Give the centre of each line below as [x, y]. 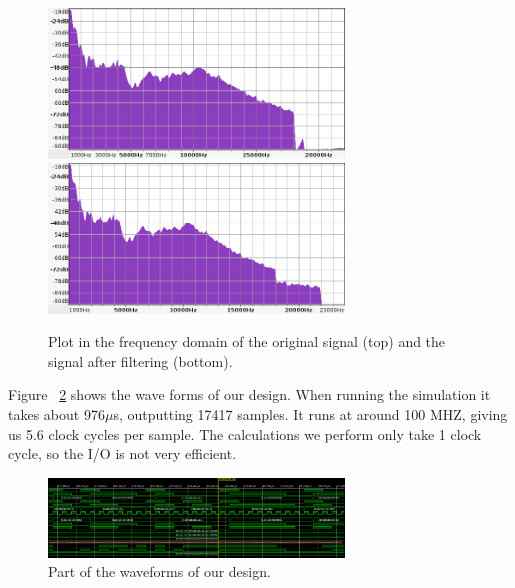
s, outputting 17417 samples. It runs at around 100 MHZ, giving [310, 414]
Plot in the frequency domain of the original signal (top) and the [247, 341]
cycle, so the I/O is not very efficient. [122, 453]
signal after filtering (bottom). [140, 360]
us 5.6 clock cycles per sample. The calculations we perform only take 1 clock [245, 433]
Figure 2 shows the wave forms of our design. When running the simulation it [249, 394]
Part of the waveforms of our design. [159, 571]
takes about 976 [56, 414]
